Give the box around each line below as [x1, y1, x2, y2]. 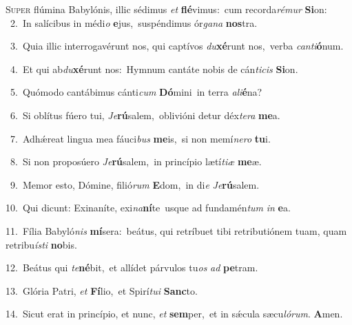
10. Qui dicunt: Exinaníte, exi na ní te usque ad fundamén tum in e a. [6, 200, 291, 215]
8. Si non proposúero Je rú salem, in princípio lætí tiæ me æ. [10, 154, 262, 169]
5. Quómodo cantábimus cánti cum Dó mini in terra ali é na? [10, 85, 262, 99]
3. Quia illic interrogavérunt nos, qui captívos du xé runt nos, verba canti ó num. [10, 39, 344, 53]
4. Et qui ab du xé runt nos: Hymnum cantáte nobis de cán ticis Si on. [10, 61, 298, 76]
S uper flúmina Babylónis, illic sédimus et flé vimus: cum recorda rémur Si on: [6, 2, 327, 16]
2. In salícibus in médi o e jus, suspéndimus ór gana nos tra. [10, 15, 258, 30]
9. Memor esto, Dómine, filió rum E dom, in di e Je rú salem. [10, 177, 260, 191]
